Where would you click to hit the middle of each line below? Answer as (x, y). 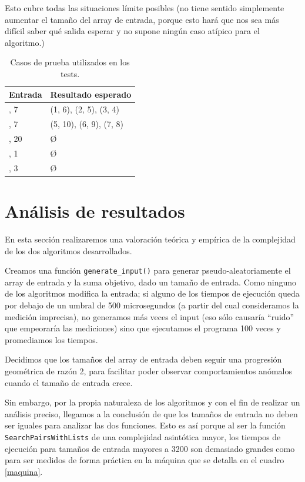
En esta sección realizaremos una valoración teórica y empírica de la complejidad (150, 239)
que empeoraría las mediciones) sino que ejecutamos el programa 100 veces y (143, 328)
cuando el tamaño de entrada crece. (69, 382)
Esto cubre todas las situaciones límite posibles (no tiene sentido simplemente (145, 8)
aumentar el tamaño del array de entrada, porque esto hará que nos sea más (142, 19)
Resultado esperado (91, 94)
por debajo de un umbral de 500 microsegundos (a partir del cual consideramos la (152, 305)
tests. (70, 73)
